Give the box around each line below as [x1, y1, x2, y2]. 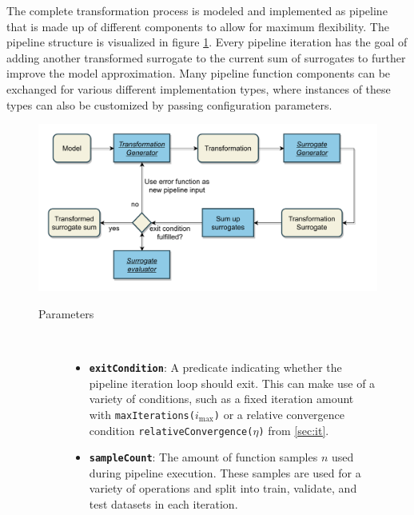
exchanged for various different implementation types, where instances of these [6, 80, 391, 97]
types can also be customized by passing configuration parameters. [6, 96, 332, 113]
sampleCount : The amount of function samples [89, 449, 318, 465]
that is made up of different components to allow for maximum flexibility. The [6, 18, 389, 34]
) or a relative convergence [213, 405, 345, 422]
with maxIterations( [89, 405, 195, 422]
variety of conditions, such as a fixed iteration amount [89, 390, 354, 407]
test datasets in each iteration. [89, 496, 238, 513]
